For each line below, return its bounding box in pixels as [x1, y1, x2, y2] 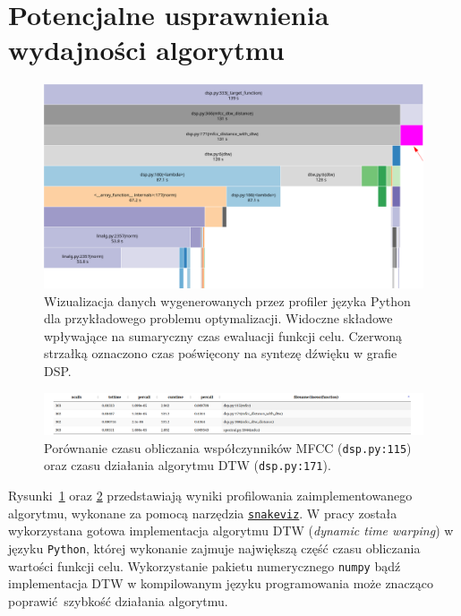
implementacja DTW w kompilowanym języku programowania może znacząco [8, 574, 434, 593]
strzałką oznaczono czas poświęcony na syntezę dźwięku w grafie [44, 344, 397, 363]
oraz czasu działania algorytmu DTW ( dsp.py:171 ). [44, 456, 331, 475]
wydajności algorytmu [8, 31, 285, 68]
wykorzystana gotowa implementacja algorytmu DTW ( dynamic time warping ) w [8, 521, 454, 540]
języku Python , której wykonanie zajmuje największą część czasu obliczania [8, 538, 421, 557]
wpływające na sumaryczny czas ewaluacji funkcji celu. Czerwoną [44, 326, 403, 345]
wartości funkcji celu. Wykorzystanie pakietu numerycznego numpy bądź [8, 556, 401, 575]
